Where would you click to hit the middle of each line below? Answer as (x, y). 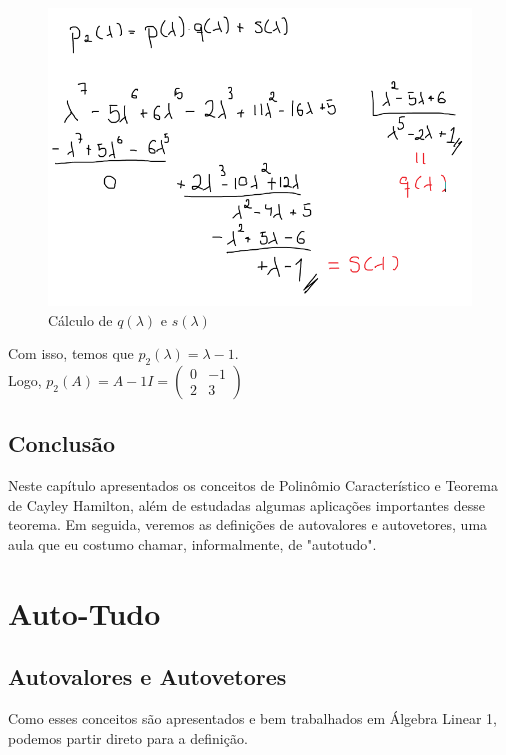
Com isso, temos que (71, 353)
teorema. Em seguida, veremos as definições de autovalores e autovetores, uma (248, 524)
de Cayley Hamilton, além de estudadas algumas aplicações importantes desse (246, 504)
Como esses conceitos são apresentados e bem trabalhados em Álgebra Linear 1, (252, 718)
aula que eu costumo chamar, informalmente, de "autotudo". (192, 543)
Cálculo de (80, 319)
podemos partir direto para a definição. (128, 737)
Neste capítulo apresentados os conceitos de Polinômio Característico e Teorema (253, 485)
